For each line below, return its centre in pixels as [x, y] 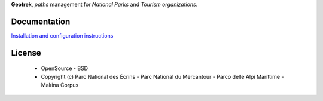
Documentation [41, 21]
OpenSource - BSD [65, 68]
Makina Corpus [60, 85]
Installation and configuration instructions [62, 35]
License [26, 53]
